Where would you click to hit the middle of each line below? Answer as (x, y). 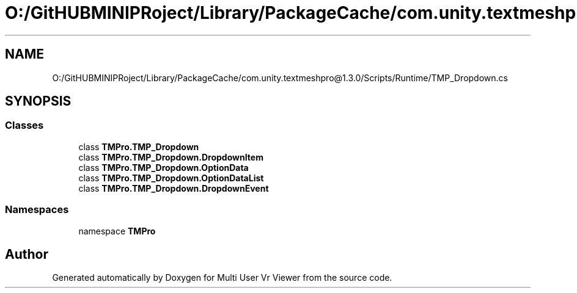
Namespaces (37, 210)
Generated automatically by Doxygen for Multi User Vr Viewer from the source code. (222, 278)
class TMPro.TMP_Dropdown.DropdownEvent (174, 188)
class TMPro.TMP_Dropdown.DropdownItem (171, 157)
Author (27, 254)
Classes (24, 125)
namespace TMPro (117, 231)
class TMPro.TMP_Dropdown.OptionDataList (171, 178)
